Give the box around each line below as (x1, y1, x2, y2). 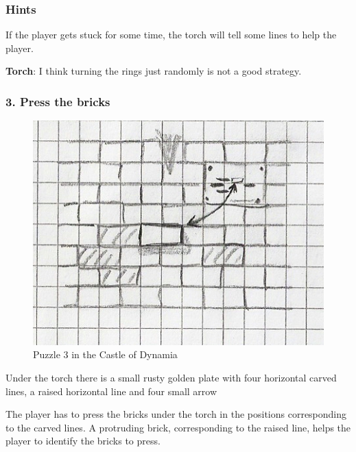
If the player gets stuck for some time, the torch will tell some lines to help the (5, 27, 337, 42)
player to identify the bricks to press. (5, 434, 161, 448)
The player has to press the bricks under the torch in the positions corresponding (5, 407, 347, 421)
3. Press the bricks (5, 92, 110, 110)
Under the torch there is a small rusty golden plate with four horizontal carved (5, 371, 337, 385)
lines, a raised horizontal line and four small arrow (5, 384, 217, 398)
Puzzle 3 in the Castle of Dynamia (33, 347, 178, 362)
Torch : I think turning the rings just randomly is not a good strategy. (5, 64, 302, 78)
